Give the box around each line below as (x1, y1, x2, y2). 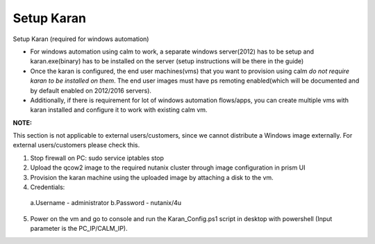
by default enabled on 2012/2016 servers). (30, 86, 152, 95)
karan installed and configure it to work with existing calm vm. (30, 106, 208, 114)
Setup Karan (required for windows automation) (12, 35, 149, 43)
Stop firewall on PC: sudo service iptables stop (30, 154, 165, 162)
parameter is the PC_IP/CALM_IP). (30, 225, 128, 233)
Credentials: (30, 183, 65, 191)
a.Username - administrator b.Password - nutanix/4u (30, 199, 182, 207)
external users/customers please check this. (12, 141, 140, 149)
